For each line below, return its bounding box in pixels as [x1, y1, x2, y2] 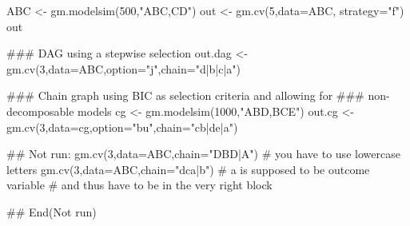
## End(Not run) [6, 203, 97, 220]
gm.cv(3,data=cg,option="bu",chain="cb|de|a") [6, 118, 238, 135]
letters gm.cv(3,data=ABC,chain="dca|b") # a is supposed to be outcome [6, 161, 370, 177]
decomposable [6, 102, 74, 119]
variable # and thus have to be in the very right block [6, 176, 273, 193]
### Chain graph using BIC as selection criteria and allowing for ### [6, 87, 364, 104]
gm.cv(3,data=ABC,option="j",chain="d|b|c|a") [6, 60, 241, 77]
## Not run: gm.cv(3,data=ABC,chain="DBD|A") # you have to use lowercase [6, 145, 400, 162]
